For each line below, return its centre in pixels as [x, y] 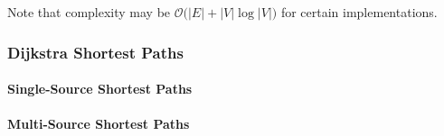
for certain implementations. [359, 12]
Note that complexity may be [89, 12]
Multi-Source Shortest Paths [99, 124]
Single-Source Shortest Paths [100, 89]
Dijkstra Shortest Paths [95, 52]
